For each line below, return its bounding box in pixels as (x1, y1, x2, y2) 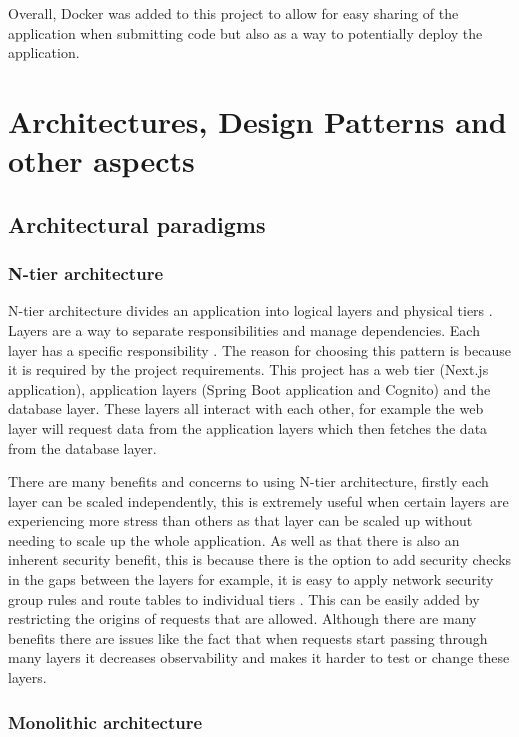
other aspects (8, 140, 195, 181)
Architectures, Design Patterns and (8, 100, 507, 141)
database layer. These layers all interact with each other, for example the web (8, 398, 484, 419)
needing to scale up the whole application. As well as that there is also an (8, 529, 460, 550)
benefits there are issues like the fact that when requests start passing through (8, 627, 488, 648)
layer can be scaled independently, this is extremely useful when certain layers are (8, 490, 509, 511)
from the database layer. (8, 437, 157, 458)
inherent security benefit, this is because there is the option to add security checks (8, 549, 512, 570)
